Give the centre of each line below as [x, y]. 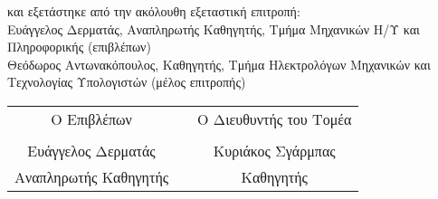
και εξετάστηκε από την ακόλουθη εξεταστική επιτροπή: [154, 11]
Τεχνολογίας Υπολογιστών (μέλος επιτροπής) [127, 82]
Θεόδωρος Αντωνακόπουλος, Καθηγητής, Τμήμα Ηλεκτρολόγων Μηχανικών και [219, 64]
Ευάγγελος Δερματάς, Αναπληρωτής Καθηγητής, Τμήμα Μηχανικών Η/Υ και [214, 28]
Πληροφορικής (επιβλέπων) [79, 47]
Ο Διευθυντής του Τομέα [275, 118]
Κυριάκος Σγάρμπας [274, 150]
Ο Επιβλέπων [91, 118]
